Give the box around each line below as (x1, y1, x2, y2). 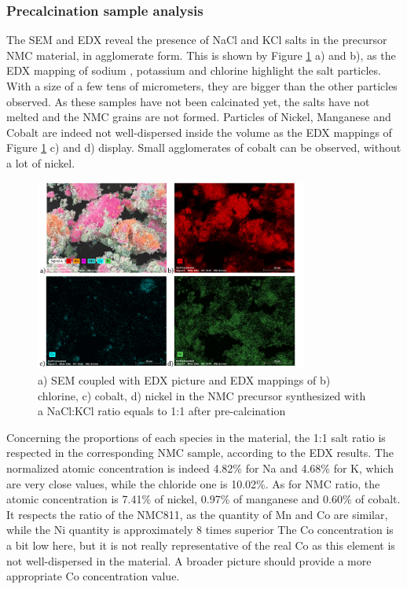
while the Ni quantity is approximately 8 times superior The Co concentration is (6, 521, 394, 538)
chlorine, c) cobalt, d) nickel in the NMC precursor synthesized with (38, 387, 366, 403)
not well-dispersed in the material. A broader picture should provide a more (6, 552, 372, 569)
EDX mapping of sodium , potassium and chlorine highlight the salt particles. (6, 62, 381, 79)
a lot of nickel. (6, 154, 75, 171)
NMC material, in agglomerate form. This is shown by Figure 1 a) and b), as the (6, 46, 396, 63)
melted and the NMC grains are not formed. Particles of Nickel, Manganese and (6, 109, 391, 125)
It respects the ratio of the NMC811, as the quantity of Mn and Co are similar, (6, 506, 388, 522)
